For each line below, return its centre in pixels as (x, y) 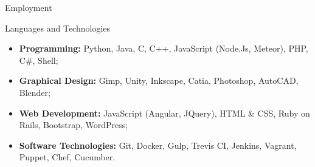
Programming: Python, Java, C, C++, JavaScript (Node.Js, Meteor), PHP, (164, 48)
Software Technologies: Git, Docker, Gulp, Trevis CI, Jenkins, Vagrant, (158, 145)
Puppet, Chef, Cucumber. (67, 157)
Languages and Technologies (58, 28)
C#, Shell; (39, 60)
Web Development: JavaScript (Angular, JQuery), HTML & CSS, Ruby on (164, 113)
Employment (29, 7)
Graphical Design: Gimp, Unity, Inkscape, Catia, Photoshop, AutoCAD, (159, 80)
